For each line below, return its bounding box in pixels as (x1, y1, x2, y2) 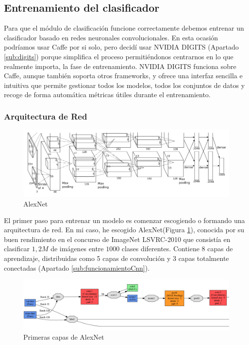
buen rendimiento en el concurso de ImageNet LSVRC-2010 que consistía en (4, 234, 231, 244)
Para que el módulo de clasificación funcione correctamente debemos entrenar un (4, 23, 244, 33)
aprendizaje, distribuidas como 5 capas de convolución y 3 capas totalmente (4, 253, 229, 263)
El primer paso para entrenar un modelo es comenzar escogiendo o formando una (4, 215, 245, 225)
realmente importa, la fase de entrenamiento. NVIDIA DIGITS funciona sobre (4, 61, 236, 71)
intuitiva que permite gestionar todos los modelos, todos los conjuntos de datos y (4, 80, 245, 90)
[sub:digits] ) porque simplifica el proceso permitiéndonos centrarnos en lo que (4, 51, 233, 61)
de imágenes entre (50, 243, 104, 254)
